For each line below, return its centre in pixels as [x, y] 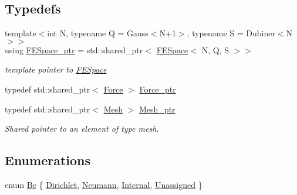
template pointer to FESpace [56, 69]
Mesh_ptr [157, 109]
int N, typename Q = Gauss [98, 33]
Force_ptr [158, 89]
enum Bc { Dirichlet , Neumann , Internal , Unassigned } [104, 184]
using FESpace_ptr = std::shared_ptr [74, 49]
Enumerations [48, 160]
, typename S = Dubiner [231, 33]
